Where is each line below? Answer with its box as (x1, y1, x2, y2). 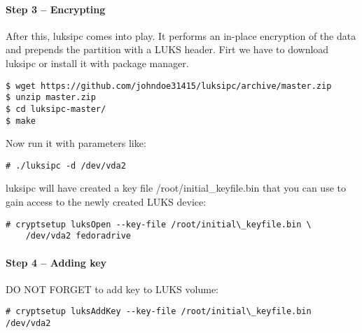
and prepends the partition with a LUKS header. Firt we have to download (6, 42, 329, 57)
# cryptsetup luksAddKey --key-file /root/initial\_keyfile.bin (6, 306, 312, 317)
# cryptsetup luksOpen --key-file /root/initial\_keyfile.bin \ (6, 219, 312, 229)
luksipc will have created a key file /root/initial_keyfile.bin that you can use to (6, 180, 346, 195)
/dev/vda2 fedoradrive (25, 231, 131, 241)
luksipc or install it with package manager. (6, 55, 189, 70)
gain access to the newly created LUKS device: (6, 194, 207, 209)
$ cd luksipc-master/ (6, 104, 106, 114)
